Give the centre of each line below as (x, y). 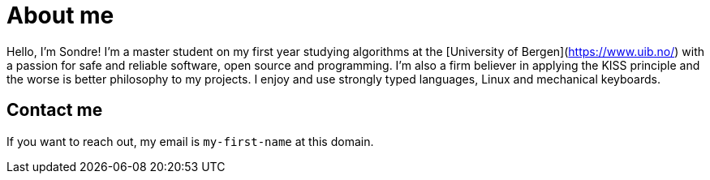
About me (60, 15)
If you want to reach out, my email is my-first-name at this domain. (190, 141)
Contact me (55, 110)
